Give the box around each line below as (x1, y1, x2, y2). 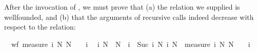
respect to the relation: (4, 21, 76, 32)
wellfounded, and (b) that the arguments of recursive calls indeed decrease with (4, 11, 254, 22)
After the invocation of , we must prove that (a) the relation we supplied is (4, 2, 240, 12)
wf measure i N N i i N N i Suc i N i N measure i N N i (11, 38, 250, 49)
